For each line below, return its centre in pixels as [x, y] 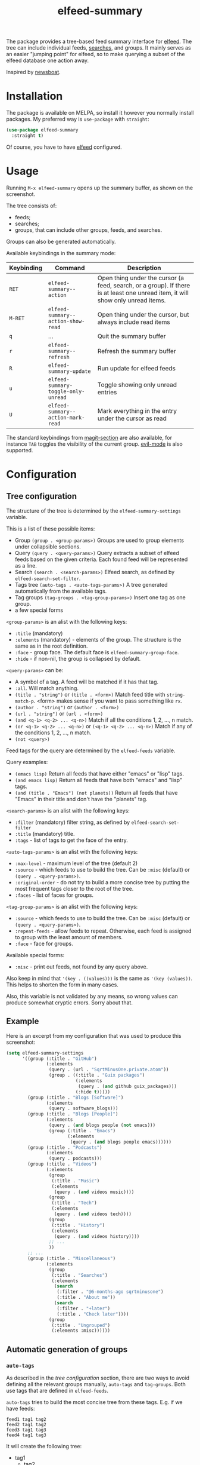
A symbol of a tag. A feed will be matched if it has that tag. [87, 682]
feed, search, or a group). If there [144, 285]
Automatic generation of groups [67, 1349]
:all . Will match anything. [47, 688]
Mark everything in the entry [137, 410]
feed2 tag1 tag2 [26, 1424]
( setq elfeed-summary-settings [45, 1053]
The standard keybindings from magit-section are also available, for [89, 437]
